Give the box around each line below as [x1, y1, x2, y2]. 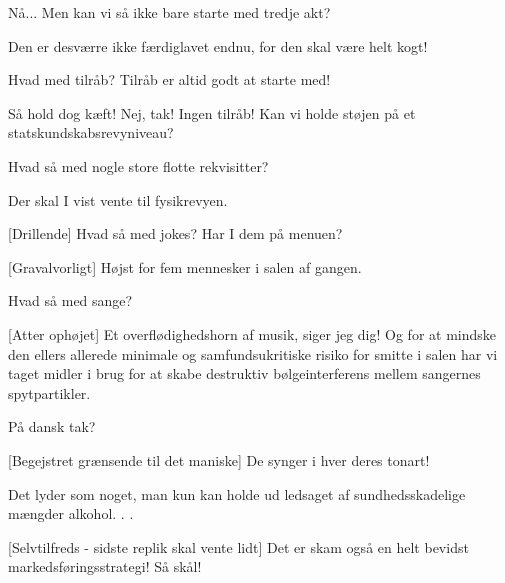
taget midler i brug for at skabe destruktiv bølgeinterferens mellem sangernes [8, 363, 481, 384]
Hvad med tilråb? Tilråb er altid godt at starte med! [8, 69, 331, 90]
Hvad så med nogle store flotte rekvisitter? [8, 155, 269, 176]
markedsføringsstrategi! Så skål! [8, 556, 202, 577]
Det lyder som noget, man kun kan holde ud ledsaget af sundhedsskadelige [8, 483, 466, 504]
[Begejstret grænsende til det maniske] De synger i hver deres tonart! [8, 449, 430, 470]
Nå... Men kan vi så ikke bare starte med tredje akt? [8, 2, 331, 22]
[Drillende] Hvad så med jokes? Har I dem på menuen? [8, 223, 343, 244]
